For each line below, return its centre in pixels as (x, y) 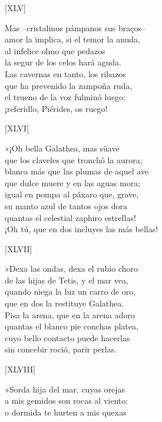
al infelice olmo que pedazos (55, 50)
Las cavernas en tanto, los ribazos (65, 73)
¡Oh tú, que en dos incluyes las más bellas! (82, 229)
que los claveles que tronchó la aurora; (74, 159)
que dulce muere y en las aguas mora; (73, 182)
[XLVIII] (20, 369)
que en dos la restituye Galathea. (65, 303)
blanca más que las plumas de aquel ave (77, 171)
